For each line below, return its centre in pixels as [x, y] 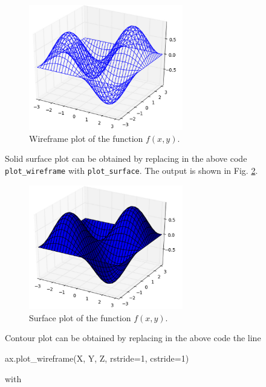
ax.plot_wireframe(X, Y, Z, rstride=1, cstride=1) [97, 358]
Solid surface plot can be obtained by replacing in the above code [126, 158]
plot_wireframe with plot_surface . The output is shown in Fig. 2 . [131, 170]
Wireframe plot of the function [86, 138]
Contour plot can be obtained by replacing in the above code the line [133, 338]
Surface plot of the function [80, 317]
